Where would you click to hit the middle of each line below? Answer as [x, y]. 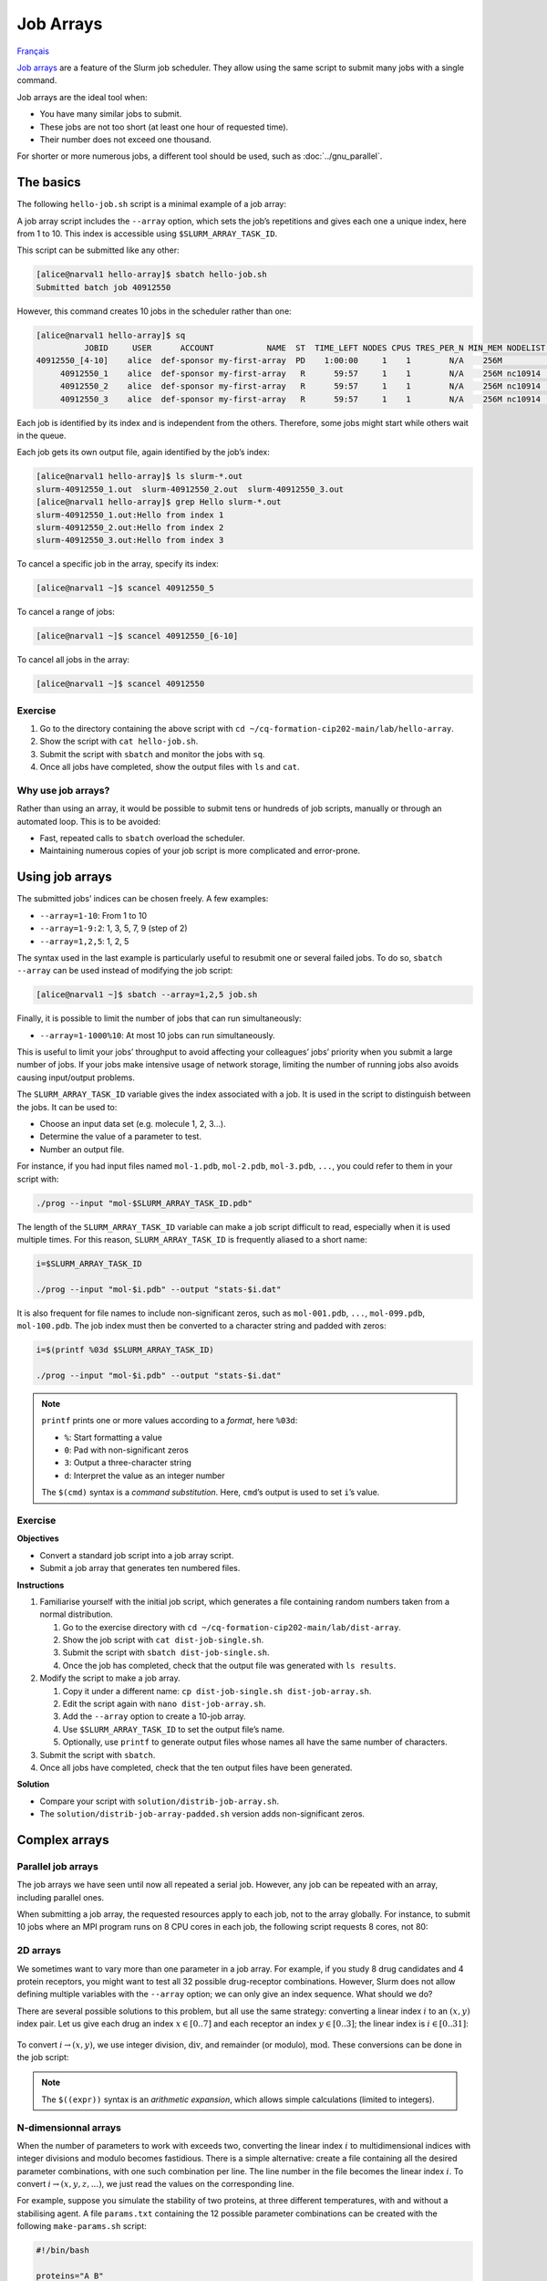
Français [33, 51]
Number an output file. [82, 1149]
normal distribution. [76, 1614]
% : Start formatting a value [114, 1437]
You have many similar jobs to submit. [111, 114]
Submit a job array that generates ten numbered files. [140, 1568]
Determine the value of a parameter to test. [121, 1137]
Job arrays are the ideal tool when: [82, 97]
